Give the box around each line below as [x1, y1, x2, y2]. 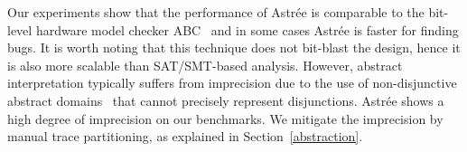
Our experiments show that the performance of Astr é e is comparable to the [7, 3, 425, 21]
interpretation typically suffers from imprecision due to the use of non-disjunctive [7, 73, 457, 92]
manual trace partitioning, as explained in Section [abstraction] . [7, 127, 363, 146]
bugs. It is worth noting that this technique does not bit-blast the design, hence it [7, 38, 461, 57]
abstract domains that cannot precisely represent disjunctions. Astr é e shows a [7, 90, 444, 109]
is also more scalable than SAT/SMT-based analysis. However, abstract [7, 55, 403, 74]
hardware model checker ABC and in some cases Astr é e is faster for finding [35, 20, 459, 39]
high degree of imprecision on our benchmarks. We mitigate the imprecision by [7, 109, 444, 128]
